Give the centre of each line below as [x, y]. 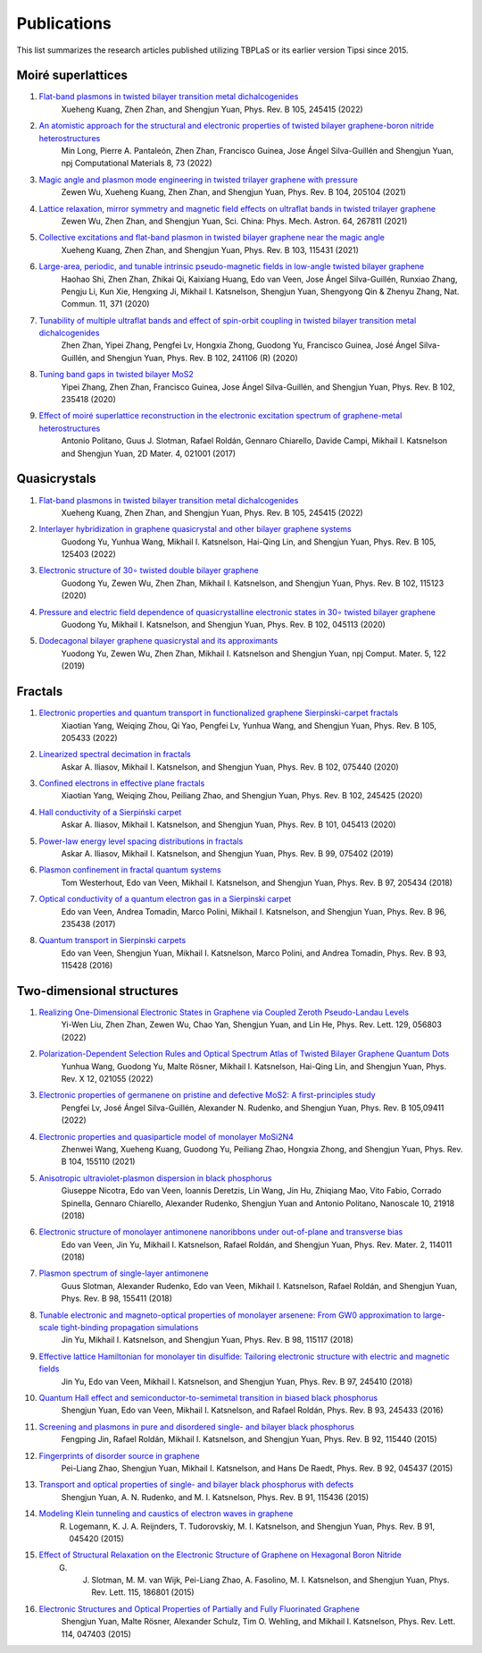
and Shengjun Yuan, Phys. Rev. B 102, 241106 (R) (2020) [194, 358]
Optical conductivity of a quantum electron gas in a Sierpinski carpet [165, 899]
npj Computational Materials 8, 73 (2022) [137, 163]
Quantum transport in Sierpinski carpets [112, 940]
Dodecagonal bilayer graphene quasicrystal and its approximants [158, 641]
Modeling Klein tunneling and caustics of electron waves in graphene [166, 1514]
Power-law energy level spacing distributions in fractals [141, 841]
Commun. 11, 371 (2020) [106, 304]
